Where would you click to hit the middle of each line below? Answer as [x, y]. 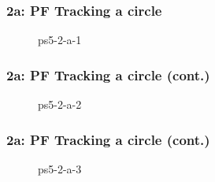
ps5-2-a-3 [60, 168]
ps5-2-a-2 [60, 104]
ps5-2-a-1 [60, 40]
